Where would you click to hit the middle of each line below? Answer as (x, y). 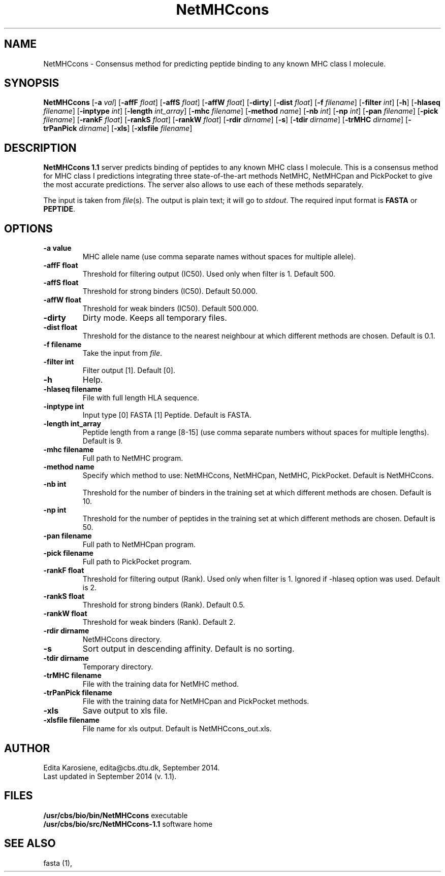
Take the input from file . (122, 353)
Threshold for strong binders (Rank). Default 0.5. (164, 605)
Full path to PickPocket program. (137, 562)
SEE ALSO (30, 844)
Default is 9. (103, 441)
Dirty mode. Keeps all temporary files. (155, 318)
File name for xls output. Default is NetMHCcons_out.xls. (177, 729)
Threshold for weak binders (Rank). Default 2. (159, 622)
